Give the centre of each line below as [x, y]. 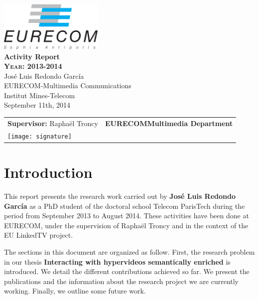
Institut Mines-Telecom [40, 95]
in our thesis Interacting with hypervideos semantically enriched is [117, 261]
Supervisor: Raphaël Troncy [53, 123]
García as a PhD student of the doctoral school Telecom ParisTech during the [125, 206]
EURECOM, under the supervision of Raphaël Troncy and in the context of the [126, 225]
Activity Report [32, 56]
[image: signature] [40, 136]
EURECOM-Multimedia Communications [68, 85]
